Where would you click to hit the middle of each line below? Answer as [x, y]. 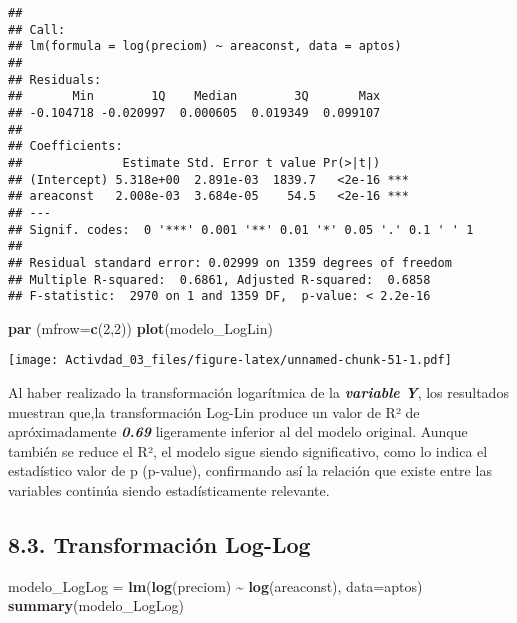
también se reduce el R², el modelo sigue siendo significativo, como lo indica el [248, 450]
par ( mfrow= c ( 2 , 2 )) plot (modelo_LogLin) [140, 327]
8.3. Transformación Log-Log [159, 544]
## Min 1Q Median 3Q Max [194, 96]
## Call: [37, 29]
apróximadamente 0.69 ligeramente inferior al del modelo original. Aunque [238, 431]
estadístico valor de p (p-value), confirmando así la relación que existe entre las [250, 470]
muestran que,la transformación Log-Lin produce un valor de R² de [214, 411]
